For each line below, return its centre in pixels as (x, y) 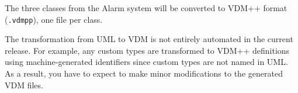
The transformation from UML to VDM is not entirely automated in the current (149, 39)
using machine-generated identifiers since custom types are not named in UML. (146, 62)
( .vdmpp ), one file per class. (54, 19)
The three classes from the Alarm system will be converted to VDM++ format (146, 8)
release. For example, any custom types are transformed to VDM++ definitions (147, 50)
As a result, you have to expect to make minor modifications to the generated (144, 73)
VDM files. (24, 85)
